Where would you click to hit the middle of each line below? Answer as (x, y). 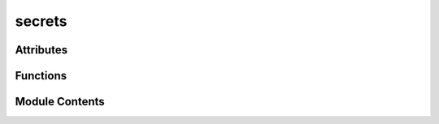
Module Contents (60, 102)
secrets (41, 21)
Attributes (41, 50)
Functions (41, 76)
